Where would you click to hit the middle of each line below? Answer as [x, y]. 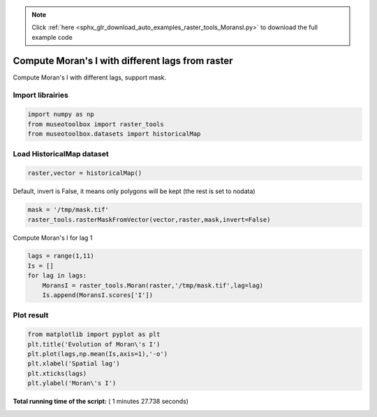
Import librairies [41, 96]
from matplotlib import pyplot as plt [94, 334]
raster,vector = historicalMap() [85, 173]
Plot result [31, 315]
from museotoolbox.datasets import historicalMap [114, 134]
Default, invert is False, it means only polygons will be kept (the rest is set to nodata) [134, 191]
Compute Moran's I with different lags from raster [123, 60]
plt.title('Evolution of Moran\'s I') [94, 344]
